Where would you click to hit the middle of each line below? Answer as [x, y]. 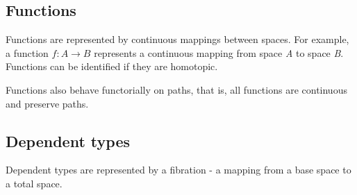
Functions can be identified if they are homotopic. [112, 66]
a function [27, 52]
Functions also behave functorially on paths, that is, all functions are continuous [176, 89]
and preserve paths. [47, 103]
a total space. [34, 183]
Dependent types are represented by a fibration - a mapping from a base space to [178, 170]
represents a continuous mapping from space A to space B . [219, 52]
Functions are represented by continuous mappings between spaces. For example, [177, 39]
